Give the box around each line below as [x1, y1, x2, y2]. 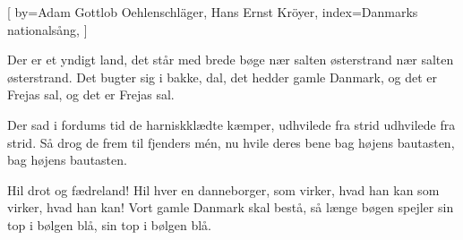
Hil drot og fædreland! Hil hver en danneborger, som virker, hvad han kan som [7, 180, 440, 199]
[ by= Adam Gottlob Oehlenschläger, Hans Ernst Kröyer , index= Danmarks [7, 3, 418, 21]
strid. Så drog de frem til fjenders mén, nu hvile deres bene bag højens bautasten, [7, 133, 455, 151]
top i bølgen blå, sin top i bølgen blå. [7, 215, 212, 234]
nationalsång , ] [7, 20, 88, 39]
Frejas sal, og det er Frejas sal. [7, 85, 175, 104]
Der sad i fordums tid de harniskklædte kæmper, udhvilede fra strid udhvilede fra [7, 115, 456, 133]
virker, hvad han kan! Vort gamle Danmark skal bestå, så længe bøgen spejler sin [7, 198, 454, 217]
